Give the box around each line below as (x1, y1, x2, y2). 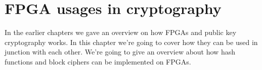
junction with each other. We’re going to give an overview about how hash (5, 46, 235, 57)
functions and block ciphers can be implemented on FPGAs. (5, 56, 191, 66)
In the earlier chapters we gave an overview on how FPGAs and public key (5, 27, 237, 37)
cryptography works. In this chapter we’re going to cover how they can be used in (5, 36, 258, 47)
